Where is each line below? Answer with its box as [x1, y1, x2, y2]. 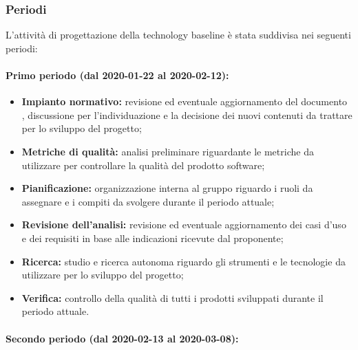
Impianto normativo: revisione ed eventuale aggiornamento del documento [21, 94, 348, 109]
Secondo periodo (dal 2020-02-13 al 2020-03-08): [6, 331, 239, 345]
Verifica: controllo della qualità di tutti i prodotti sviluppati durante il [21, 290, 324, 305]
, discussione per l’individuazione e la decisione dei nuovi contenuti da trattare [21, 107, 352, 122]
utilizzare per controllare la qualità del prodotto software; [21, 157, 265, 172]
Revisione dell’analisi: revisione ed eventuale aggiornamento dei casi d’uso [21, 217, 346, 232]
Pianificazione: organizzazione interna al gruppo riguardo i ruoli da [21, 181, 313, 195]
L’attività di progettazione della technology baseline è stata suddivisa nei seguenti [6, 28, 351, 42]
